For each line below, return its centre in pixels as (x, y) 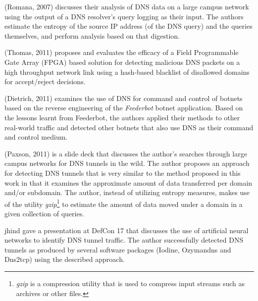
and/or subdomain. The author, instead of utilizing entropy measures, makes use (127, 192)
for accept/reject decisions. (45, 81)
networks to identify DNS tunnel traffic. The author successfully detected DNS (124, 240)
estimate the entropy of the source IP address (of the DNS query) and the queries (129, 26)
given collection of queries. (45, 213)
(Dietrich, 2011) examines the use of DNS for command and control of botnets (124, 98)
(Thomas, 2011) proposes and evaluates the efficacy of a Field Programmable (122, 52)
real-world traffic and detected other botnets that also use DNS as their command (129, 127)
